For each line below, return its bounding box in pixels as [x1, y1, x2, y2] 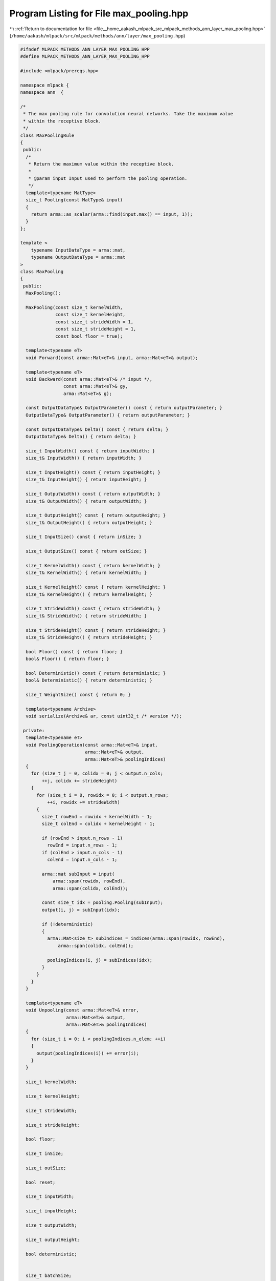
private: [23, 728, 45, 734]
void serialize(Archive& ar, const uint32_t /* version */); [26, 713, 182, 719]
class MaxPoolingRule [20, 132, 75, 138]
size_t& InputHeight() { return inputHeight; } [26, 477, 147, 483]
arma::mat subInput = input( [41, 871, 115, 877]
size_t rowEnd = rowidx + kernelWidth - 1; [41, 814, 153, 819]
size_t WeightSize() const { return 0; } [26, 692, 131, 698]
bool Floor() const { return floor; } [26, 649, 123, 654]
